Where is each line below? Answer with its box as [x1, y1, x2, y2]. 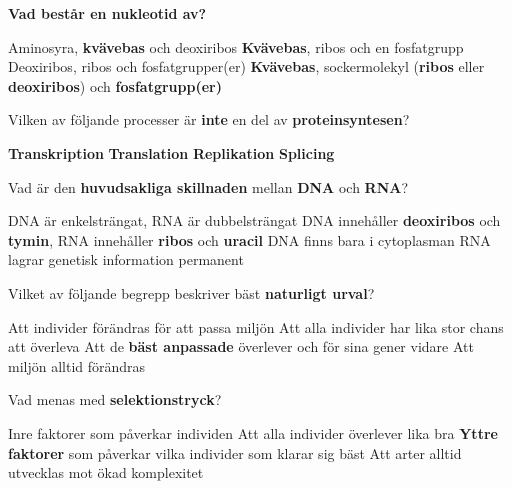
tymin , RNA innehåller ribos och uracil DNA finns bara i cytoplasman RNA [8, 229, 491, 250]
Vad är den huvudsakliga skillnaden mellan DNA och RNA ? [8, 176, 409, 197]
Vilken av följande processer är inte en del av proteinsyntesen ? [8, 109, 410, 130]
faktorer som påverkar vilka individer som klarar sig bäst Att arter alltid [8, 442, 462, 463]
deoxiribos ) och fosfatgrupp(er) [8, 75, 222, 96]
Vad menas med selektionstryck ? [8, 389, 222, 410]
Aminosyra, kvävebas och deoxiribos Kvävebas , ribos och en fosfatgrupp [8, 36, 464, 57]
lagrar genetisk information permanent [8, 249, 244, 270]
